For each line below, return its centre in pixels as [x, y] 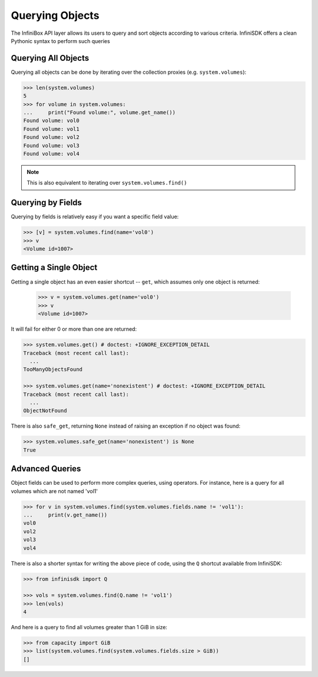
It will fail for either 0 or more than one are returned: [74, 329]
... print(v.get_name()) [65, 515]
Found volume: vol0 [51, 121]
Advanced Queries [46, 469]
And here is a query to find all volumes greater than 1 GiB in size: [89, 627]
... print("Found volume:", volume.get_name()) [100, 112]
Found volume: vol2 [51, 137]
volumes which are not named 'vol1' [54, 491]
